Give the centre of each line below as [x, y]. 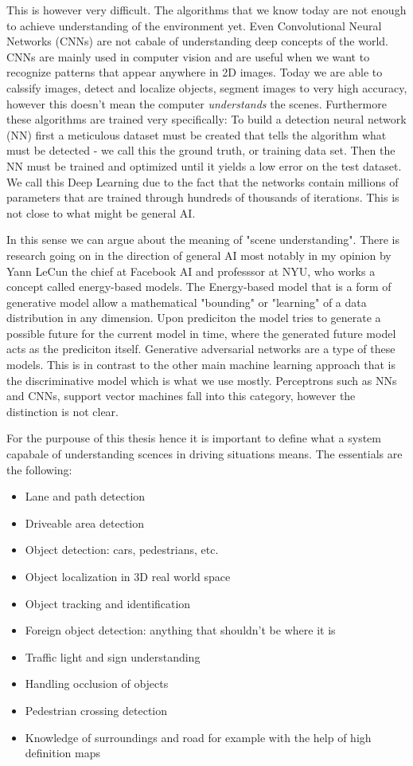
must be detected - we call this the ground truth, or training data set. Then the [201, 150]
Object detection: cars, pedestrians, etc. [122, 550]
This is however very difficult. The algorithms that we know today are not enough [206, 10]
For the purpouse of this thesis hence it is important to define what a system [194, 438]
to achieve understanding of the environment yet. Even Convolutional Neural [194, 25]
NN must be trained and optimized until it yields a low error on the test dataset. [204, 165]
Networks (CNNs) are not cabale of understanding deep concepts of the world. [197, 41]
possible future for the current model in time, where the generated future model [201, 333]
